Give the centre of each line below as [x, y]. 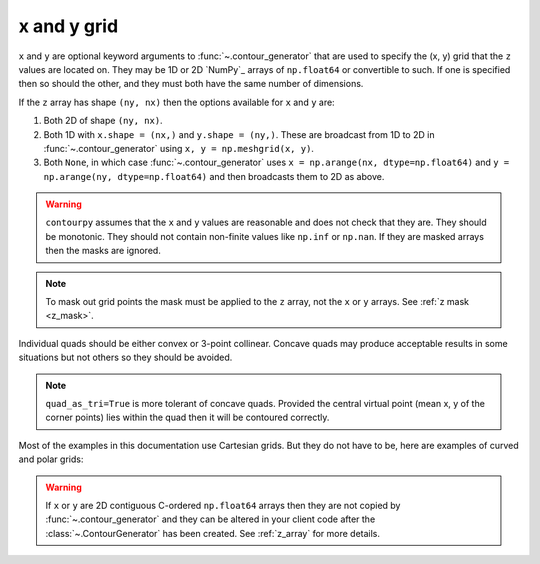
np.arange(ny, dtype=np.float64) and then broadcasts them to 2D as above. [214, 176]
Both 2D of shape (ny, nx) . [103, 121]
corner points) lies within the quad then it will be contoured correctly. [187, 417]
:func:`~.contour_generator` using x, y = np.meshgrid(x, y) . [179, 148]
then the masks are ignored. [103, 251]
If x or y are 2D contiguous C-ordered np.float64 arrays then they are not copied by [223, 505]
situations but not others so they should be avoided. [125, 357]
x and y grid [68, 26]
